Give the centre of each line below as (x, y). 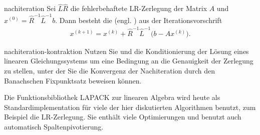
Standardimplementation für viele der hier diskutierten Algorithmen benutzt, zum (130, 107)
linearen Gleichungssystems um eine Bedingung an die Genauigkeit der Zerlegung (129, 61)
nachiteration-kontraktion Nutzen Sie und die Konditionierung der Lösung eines (126, 51)
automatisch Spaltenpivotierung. (54, 127)
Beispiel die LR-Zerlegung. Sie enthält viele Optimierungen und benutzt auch (123, 117)
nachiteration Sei (30, 8)
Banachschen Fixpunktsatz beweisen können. (73, 80)
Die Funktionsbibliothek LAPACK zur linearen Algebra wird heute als (112, 97)
